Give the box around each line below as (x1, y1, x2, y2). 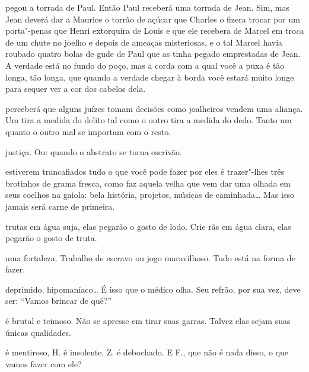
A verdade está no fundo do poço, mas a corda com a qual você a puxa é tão (5, 59, 285, 71)
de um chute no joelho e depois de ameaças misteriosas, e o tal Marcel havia (5, 36, 283, 48)
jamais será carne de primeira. (5, 200, 115, 212)
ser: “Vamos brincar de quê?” (5, 294, 112, 307)
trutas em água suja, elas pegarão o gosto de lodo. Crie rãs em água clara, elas (5, 220, 291, 232)
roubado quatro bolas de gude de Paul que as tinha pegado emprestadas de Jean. (5, 47, 301, 60)
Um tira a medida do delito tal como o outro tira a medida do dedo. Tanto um (5, 114, 292, 126)
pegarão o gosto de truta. (5, 232, 97, 244)
